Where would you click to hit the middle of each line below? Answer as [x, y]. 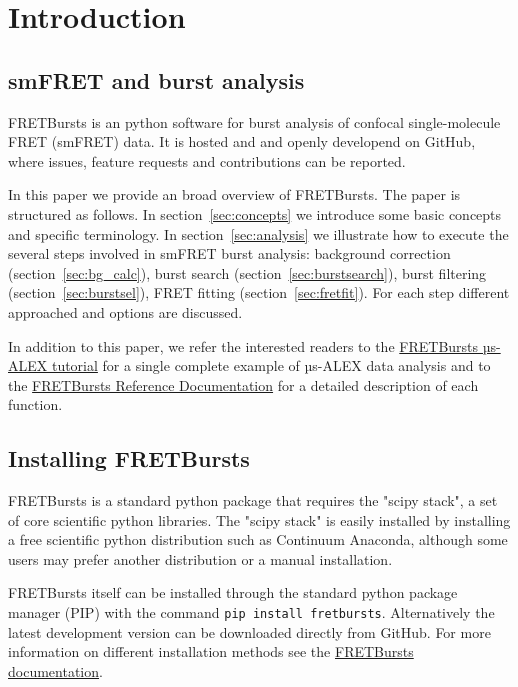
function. [35, 404]
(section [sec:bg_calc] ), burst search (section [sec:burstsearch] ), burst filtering [247, 272]
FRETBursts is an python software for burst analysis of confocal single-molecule [254, 121]
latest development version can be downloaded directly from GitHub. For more [249, 631]
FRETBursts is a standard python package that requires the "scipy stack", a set [253, 500]
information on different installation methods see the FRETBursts [211, 651]
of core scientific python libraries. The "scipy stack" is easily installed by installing [259, 519]
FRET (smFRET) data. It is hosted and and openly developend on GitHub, [242, 141]
